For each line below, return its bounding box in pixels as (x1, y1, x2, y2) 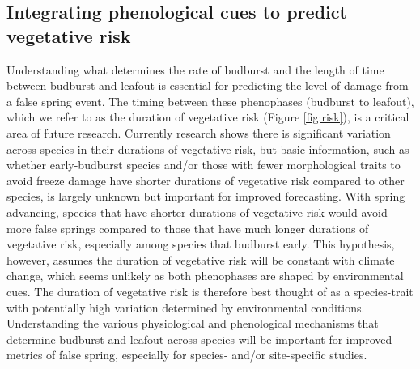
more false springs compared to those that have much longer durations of (6, 219, 369, 236)
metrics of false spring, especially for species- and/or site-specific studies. (6, 346, 367, 363)
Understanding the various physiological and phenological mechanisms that (6, 315, 379, 332)
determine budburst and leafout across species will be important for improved (6, 330, 392, 347)
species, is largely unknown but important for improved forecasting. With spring (6, 188, 405, 205)
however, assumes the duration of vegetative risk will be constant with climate (6, 251, 395, 268)
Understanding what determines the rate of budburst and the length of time (6, 61, 384, 78)
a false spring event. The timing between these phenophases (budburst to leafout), (6, 92, 414, 109)
